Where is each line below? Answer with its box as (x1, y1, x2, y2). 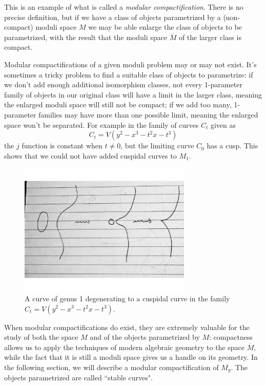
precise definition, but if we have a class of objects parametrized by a (4, 11, 221, 22)
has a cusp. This (207, 140, 258, 151)
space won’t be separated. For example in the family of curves (4, 119, 199, 130)
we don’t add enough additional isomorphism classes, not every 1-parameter (4, 79, 242, 90)
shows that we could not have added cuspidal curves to (4, 150, 177, 161)
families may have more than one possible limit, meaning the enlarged (38, 109, 258, 120)
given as (210, 119, 236, 130)
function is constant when (22, 140, 103, 151)
